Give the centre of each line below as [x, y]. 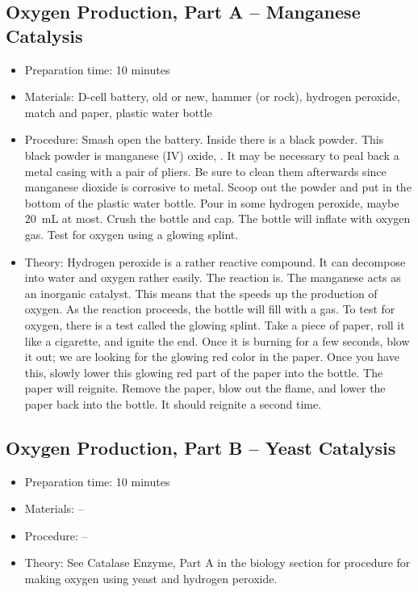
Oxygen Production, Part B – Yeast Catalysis [201, 447]
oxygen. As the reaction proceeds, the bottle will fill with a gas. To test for [210, 309]
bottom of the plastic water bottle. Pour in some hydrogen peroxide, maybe [212, 202]
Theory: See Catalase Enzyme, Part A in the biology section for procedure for [217, 563]
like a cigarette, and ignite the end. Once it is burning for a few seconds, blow [217, 340]
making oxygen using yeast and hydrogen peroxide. [151, 579]
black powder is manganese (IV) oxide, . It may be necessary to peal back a [212, 155]
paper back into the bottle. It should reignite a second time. [173, 403]
